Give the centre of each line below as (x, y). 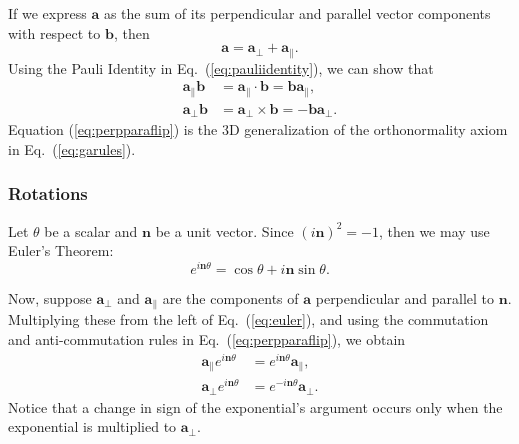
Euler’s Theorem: (61, 250)
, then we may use (434, 230)
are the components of (230, 297)
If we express (47, 13)
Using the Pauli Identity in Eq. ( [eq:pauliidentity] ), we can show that (221, 67)
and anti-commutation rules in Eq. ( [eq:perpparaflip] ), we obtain (207, 338)
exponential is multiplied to (92, 426)
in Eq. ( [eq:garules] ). (72, 148)
